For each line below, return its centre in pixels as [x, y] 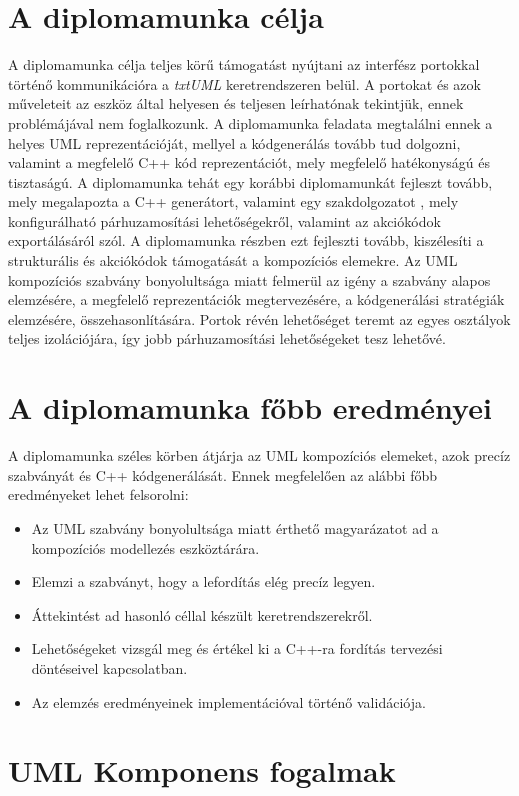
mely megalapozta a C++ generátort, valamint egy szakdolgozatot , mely [233, 201]
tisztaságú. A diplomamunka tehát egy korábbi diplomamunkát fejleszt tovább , [250, 181]
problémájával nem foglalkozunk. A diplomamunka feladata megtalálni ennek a [250, 122]
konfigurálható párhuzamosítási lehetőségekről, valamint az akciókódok [224, 220]
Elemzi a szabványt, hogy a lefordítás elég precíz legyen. [203, 581]
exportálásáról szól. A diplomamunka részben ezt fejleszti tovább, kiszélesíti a [246, 240]
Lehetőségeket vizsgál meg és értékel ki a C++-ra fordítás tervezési [237, 648]
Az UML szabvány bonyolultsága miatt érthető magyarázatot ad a [235, 527]
